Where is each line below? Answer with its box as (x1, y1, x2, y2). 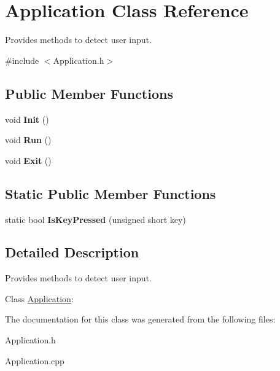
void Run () (5, 133, 52, 146)
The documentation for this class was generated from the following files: (5, 313, 276, 326)
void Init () (5, 112, 49, 125)
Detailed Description (5, 243, 139, 262)
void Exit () (5, 154, 52, 166)
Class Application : (5, 292, 74, 305)
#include (5, 53, 39, 66)
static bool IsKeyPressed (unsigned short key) (5, 213, 186, 225)
